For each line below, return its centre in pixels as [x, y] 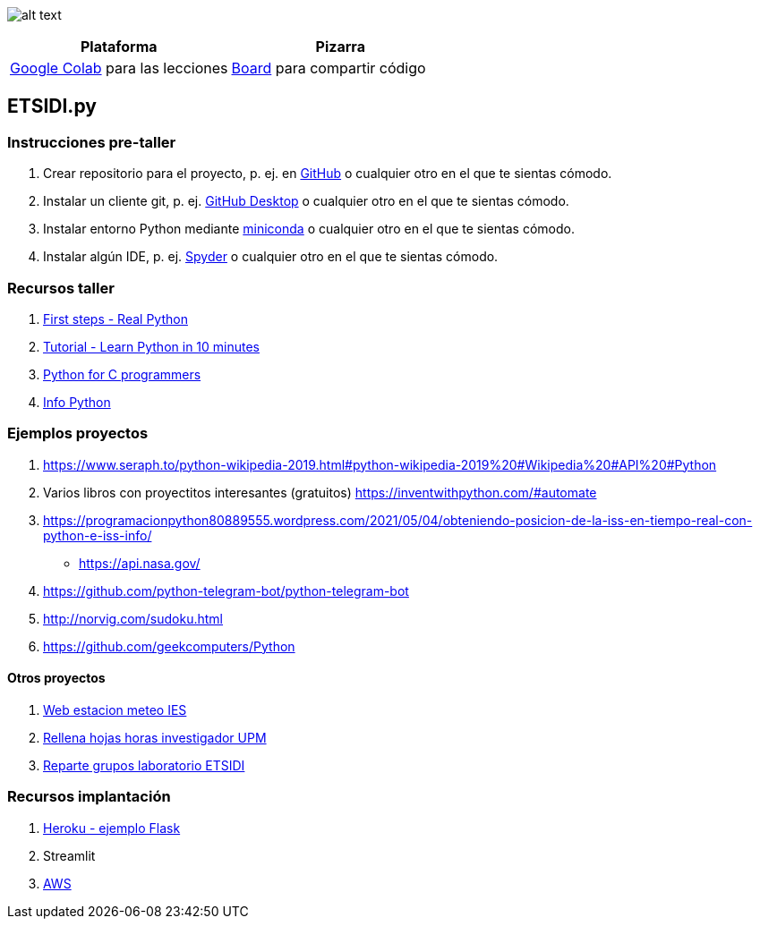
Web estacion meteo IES [115, 709]
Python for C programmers [122, 374]
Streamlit [69, 855]
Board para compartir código [329, 68]
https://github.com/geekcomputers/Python [169, 646]
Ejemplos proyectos [78, 433]
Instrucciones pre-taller [92, 142]
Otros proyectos [56, 678]
